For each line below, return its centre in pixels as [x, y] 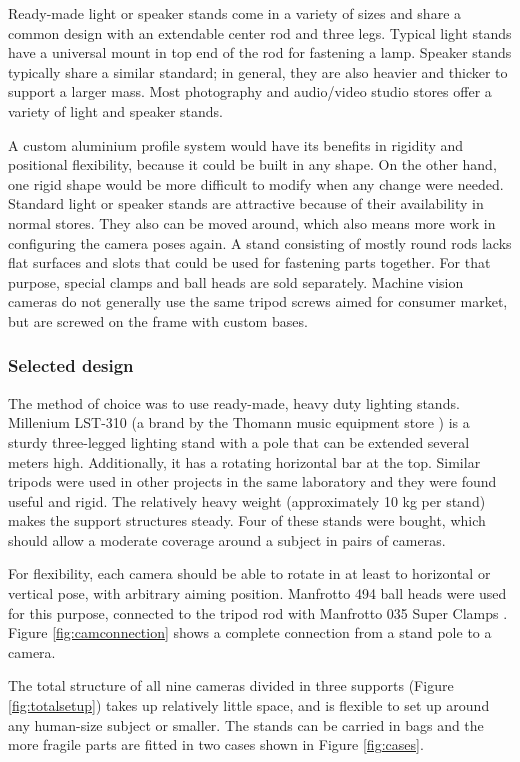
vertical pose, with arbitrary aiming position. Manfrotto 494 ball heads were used [257, 593]
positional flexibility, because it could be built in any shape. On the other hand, [252, 164]
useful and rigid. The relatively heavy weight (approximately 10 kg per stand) [247, 500]
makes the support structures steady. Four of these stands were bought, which [247, 520]
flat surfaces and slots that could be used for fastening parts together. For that [249, 262]
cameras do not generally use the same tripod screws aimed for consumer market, [258, 301]
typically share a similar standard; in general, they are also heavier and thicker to [258, 71]
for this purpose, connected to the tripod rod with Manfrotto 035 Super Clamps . [258, 612]
